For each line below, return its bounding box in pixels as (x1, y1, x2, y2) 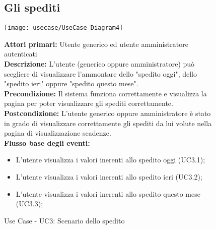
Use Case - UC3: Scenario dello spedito (4, 215, 125, 225)
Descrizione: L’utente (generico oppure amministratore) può (4, 59, 195, 69)
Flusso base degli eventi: (4, 137, 90, 148)
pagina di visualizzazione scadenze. (4, 128, 111, 138)
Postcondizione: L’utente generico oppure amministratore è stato (4, 108, 211, 119)
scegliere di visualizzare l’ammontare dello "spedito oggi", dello (4, 68, 197, 79)
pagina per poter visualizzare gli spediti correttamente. (4, 98, 173, 108)
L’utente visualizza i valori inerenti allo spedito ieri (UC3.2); (16, 171, 202, 182)
